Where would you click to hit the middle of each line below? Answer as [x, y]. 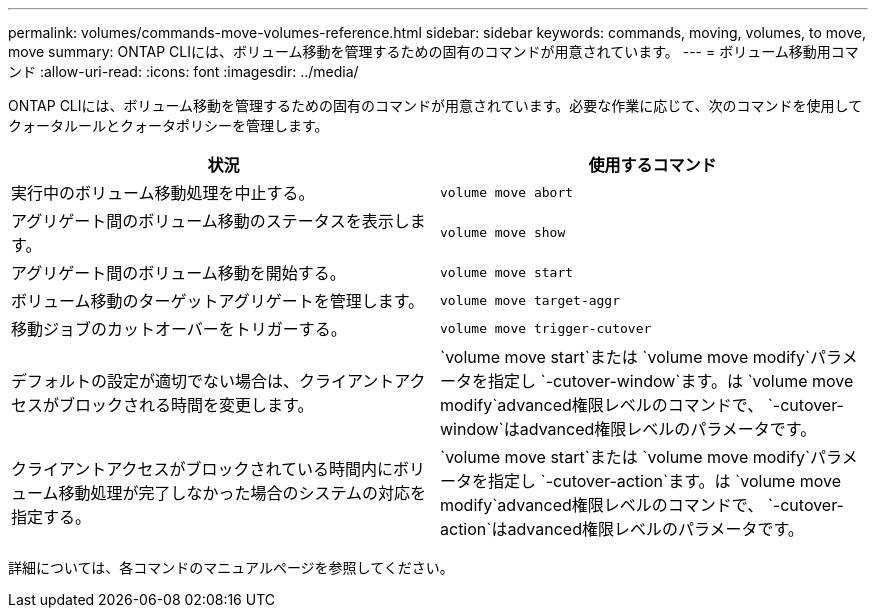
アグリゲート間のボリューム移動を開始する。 [178, 273]
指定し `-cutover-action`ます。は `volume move [665, 481]
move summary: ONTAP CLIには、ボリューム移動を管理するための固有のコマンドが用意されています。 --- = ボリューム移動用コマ [433, 51]
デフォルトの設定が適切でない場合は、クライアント [203, 381]
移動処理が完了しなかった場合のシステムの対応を [242, 493]
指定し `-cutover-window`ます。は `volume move [671, 381]
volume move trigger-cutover [546, 328]
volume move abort [507, 192]
